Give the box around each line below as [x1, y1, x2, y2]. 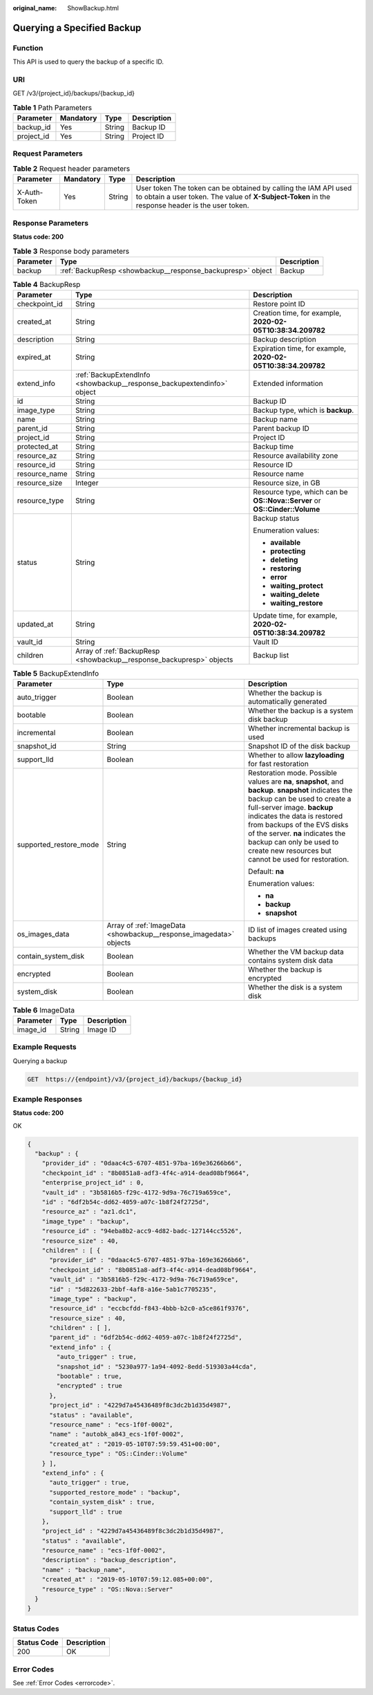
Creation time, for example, [253, 308, 342, 318]
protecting [270, 546, 306, 556]
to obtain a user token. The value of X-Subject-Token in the [135, 192, 331, 202]
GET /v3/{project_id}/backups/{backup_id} [12, 89, 135, 98]
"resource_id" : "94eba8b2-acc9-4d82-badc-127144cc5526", [41, 1228, 242, 1235]
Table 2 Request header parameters [12, 164, 131, 173]
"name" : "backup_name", [41, 1566, 126, 1573]
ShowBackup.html [67, 4, 119, 12]
